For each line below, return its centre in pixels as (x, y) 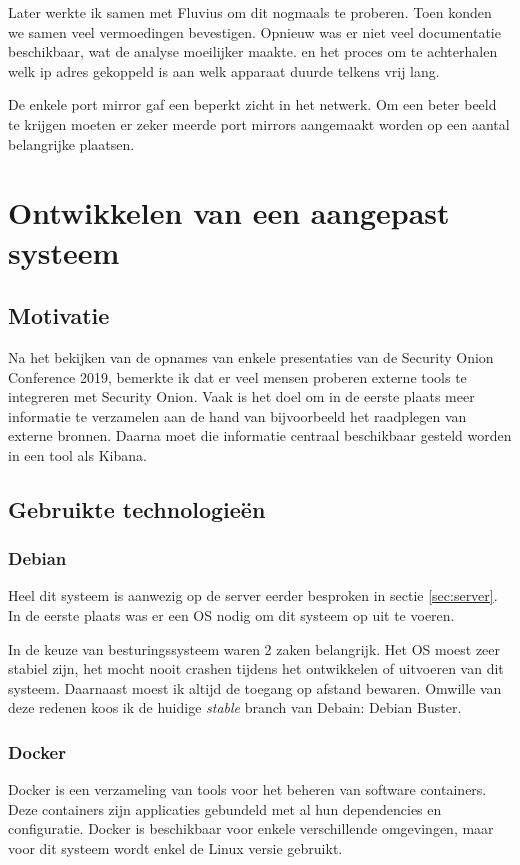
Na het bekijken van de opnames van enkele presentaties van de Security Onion (251, 356)
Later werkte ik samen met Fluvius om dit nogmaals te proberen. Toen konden (250, 12)
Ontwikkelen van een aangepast (229, 212)
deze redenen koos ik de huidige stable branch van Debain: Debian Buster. (235, 707)
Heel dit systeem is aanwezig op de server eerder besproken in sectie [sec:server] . (253, 595)
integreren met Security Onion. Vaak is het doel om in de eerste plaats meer (241, 396)
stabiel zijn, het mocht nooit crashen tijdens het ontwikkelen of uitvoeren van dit (256, 668)
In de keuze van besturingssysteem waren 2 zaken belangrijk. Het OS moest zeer (254, 648)
